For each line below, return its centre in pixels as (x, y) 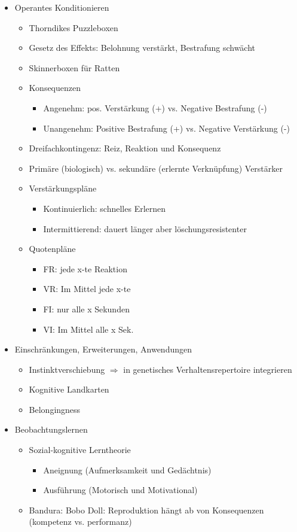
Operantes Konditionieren (62, 7)
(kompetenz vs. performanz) (80, 522)
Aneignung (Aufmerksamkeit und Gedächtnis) (127, 469)
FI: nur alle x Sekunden (86, 308)
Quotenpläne (52, 249)
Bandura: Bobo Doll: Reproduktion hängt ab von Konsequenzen (146, 510)
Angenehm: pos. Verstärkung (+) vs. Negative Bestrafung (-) (155, 107)
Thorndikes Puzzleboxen (74, 27)
